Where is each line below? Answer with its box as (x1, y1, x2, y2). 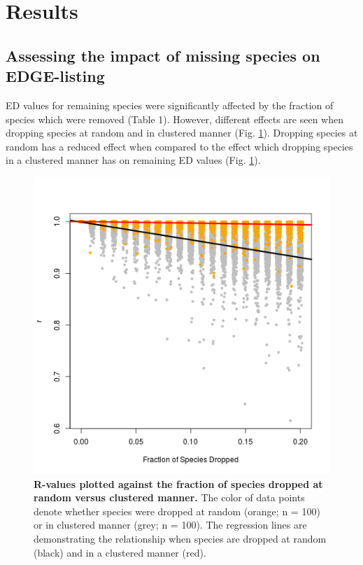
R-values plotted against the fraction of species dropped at (34, 476, 323, 491)
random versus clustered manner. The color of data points (34, 490, 305, 505)
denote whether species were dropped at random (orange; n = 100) (34, 503, 320, 518)
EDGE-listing (6, 65, 105, 87)
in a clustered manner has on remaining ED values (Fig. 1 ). (6, 153, 261, 167)
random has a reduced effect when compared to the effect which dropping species (6, 139, 353, 153)
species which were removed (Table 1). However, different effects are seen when (6, 111, 343, 126)
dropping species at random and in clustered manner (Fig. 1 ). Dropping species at (6, 125, 358, 140)
